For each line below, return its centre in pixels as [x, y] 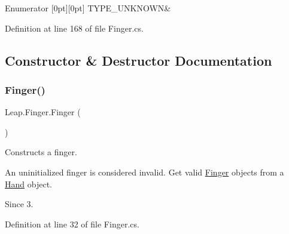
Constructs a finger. [41, 152]
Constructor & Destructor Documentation [139, 60]
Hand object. [28, 184]
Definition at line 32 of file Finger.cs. [72, 224]
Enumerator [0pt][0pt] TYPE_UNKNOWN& [88, 8]
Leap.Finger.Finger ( [43, 112]
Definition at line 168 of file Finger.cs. [74, 28]
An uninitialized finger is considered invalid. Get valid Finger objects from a [144, 172]
